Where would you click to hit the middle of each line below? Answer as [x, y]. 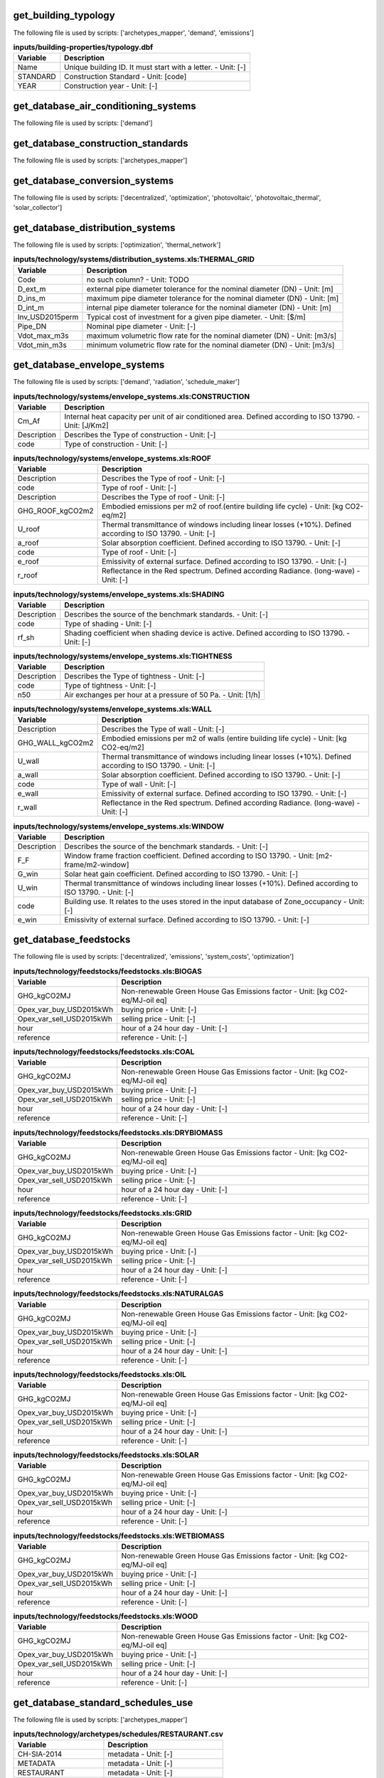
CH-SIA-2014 [40, 1755]
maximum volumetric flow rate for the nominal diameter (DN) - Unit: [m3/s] [212, 336]
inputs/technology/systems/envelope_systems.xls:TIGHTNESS [123, 656]
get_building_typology [64, 15]
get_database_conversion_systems [94, 180]
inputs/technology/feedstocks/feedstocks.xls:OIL [100, 1374]
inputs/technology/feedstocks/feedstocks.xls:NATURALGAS [118, 1294]
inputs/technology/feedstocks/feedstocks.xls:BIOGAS [108, 971]
